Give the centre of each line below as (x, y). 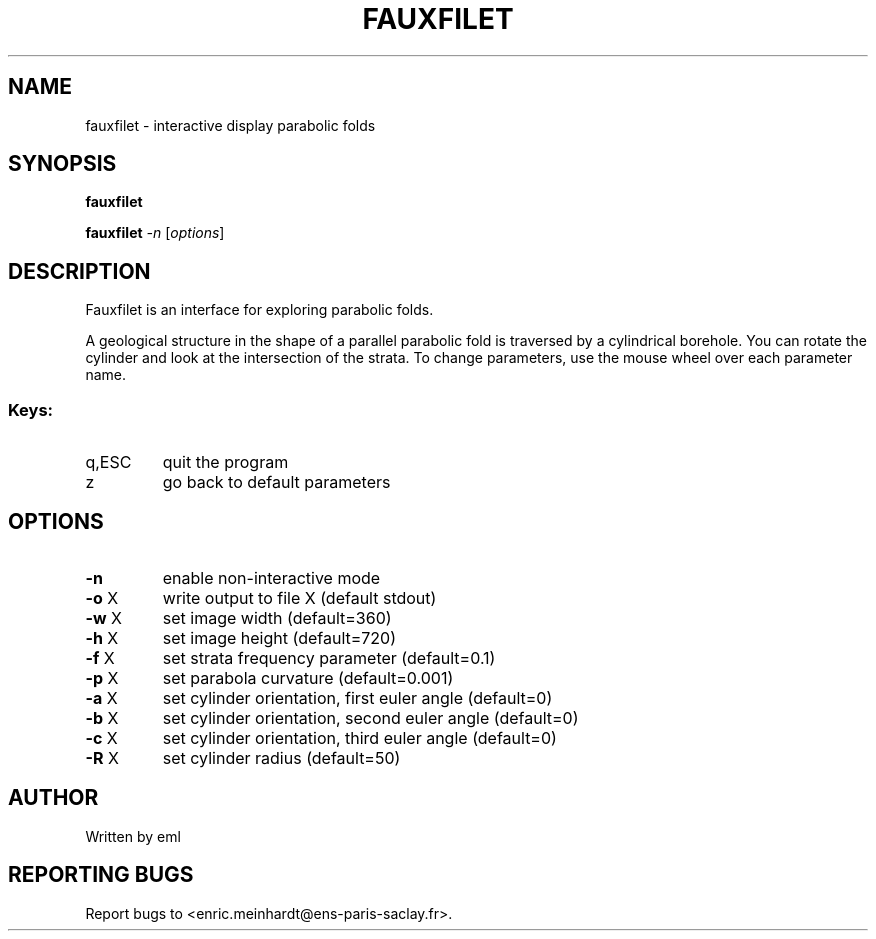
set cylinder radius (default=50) (281, 757)
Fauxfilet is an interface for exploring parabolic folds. (259, 310)
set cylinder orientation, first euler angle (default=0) (357, 697)
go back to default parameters (276, 482)
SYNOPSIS (62, 164)
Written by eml (133, 836)
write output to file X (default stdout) (299, 597)
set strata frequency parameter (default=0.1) (329, 657)
